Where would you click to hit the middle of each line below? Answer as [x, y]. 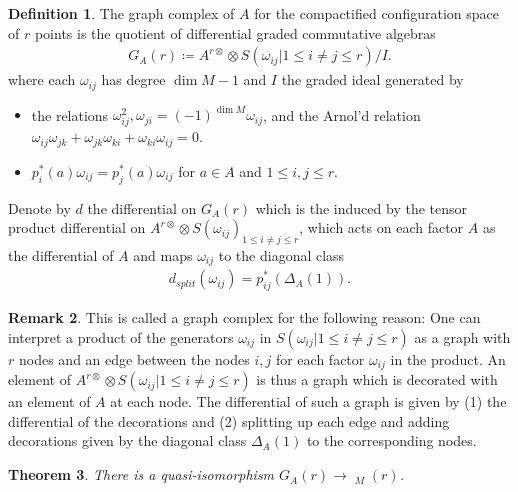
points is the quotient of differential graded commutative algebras [235, 32]
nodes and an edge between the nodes [134, 358]
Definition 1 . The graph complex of [121, 13]
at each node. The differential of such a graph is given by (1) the [308, 401]
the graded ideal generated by [372, 79]
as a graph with [462, 336]
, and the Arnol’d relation [342, 114]
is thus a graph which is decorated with [377, 379]
